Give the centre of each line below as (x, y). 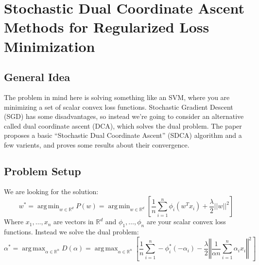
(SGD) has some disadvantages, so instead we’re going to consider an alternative (124, 116)
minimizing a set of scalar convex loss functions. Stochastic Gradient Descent (119, 107)
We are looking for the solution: (51, 191)
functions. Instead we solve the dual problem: (71, 232)
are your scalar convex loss (186, 222)
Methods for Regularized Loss (107, 27)
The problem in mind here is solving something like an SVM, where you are (117, 97)
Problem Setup (43, 171)
